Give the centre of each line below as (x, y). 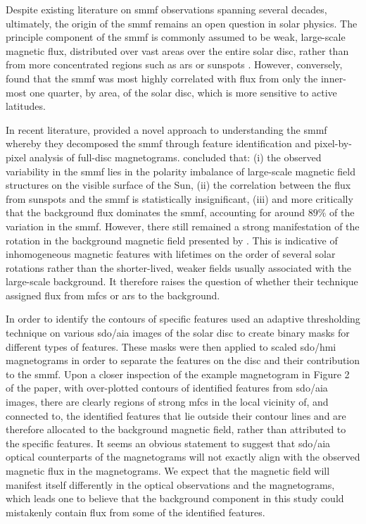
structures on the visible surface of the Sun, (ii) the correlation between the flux (178, 185)
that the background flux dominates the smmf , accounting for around (155, 212)
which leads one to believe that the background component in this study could (175, 498)
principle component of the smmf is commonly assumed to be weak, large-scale (176, 37)
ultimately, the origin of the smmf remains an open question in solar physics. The (182, 23)
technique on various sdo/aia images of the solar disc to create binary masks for (178, 333)
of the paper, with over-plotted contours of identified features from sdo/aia (167, 388)
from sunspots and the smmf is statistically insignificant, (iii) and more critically (179, 198)
